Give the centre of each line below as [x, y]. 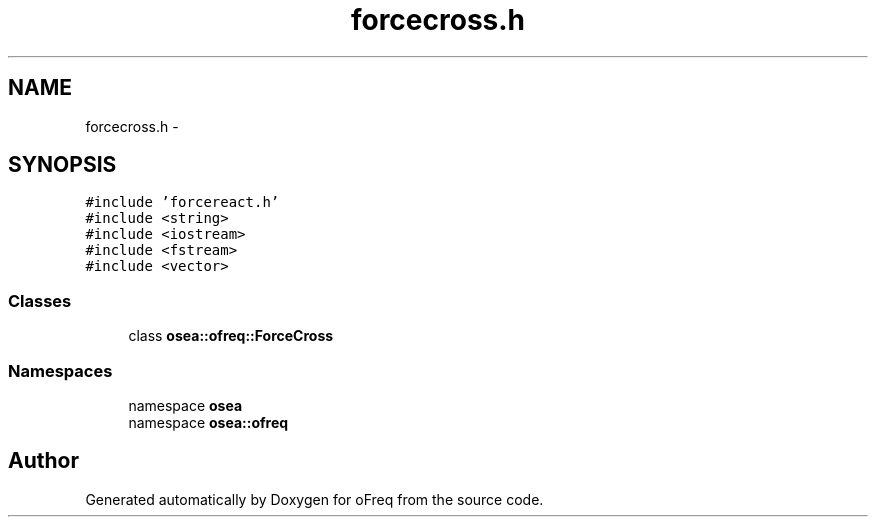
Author [43, 461]
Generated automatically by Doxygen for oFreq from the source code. [314, 499]
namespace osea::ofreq [208, 422]
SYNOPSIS [62, 165]
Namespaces [60, 370]
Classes [40, 300]
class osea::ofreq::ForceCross [231, 336]
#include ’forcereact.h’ [182, 202]
